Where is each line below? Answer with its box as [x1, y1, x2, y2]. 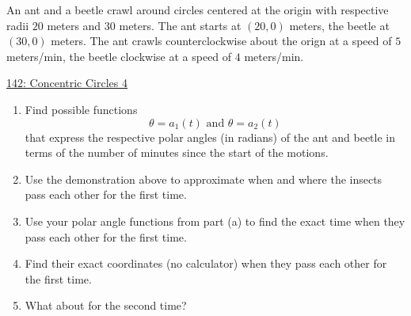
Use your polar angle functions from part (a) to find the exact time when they [25, 212, 405, 229]
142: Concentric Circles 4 [6, 74, 127, 91]
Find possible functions [25, 101, 138, 117]
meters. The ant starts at [119, 17, 242, 33]
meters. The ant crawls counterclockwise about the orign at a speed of [51, 32, 392, 49]
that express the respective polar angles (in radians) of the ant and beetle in [25, 128, 396, 145]
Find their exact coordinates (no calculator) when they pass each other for [25, 255, 387, 272]
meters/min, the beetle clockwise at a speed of [6, 48, 232, 64]
